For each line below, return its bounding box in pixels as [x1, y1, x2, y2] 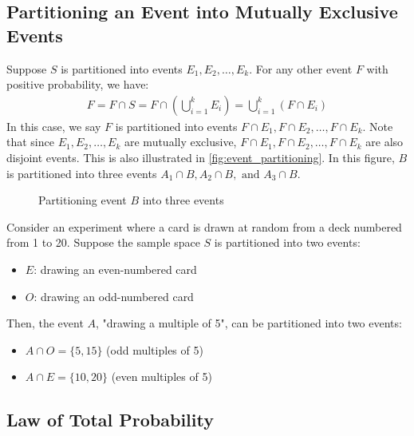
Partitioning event [38, 192, 127, 208]
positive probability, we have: [6, 76, 149, 93]
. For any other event [249, 60, 353, 77]
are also [365, 133, 404, 150]
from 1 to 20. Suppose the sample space [6, 234, 200, 251]
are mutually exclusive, [124, 133, 237, 150]
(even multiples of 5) [111, 368, 212, 385]
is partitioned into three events [6, 164, 157, 181]
